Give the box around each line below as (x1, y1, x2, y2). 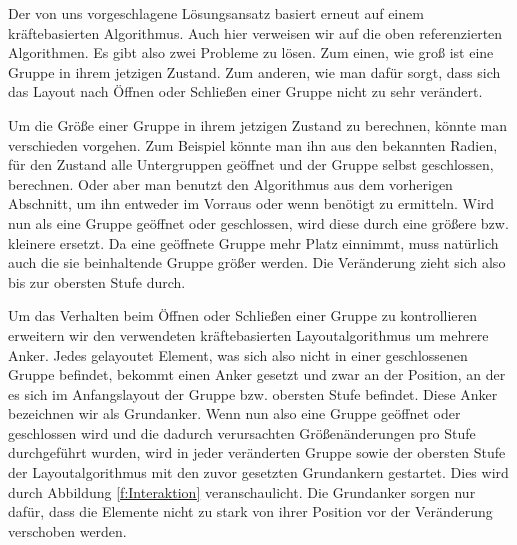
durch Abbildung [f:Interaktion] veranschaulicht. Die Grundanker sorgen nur (8, 481, 476, 502)
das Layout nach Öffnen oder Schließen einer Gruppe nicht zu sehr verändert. (8, 81, 483, 102)
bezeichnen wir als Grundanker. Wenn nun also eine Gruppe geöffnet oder (8, 403, 461, 424)
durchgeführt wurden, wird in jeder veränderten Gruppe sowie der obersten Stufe (8, 442, 506, 463)
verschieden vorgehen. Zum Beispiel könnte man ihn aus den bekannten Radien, (8, 134, 498, 155)
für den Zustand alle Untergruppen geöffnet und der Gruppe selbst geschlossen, (8, 154, 494, 175)
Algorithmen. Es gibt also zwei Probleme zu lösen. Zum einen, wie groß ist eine (8, 42, 494, 63)
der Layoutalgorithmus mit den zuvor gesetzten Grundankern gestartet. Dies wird (8, 462, 509, 483)
